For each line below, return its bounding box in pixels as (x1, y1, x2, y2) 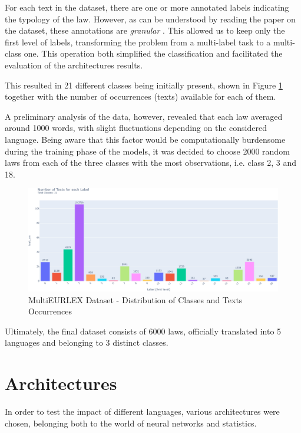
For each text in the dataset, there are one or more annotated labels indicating (5, 1, 289, 13)
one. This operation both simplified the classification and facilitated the (24, 47, 283, 60)
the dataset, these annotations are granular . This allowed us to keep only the (5, 24, 285, 37)
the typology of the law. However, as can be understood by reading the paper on (5, 12, 296, 25)
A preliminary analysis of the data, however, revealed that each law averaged (5, 110, 283, 122)
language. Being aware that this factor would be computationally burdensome (5, 133, 286, 145)
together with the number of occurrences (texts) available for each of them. (5, 90, 276, 103)
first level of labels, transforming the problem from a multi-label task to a (5, 35, 271, 48)
